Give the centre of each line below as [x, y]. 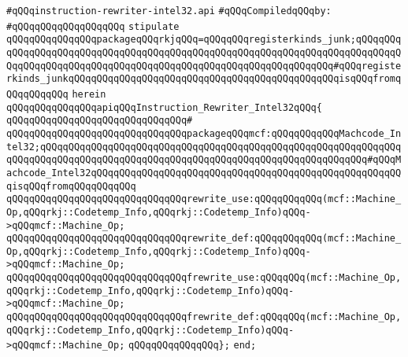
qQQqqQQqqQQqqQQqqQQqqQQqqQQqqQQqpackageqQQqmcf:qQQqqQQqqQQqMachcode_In [204, 133]
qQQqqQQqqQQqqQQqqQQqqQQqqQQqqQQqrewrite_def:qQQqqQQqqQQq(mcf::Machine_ [204, 239]
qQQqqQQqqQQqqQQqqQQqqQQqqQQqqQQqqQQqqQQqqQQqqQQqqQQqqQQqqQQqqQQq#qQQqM [204, 160]
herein [89, 94]
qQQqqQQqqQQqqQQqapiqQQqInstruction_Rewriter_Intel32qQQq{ [164, 107]
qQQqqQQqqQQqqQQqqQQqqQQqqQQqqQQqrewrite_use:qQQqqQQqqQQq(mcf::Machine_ [204, 199]
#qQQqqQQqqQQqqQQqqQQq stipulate [93, 26]
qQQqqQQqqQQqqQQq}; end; [193, 346]
